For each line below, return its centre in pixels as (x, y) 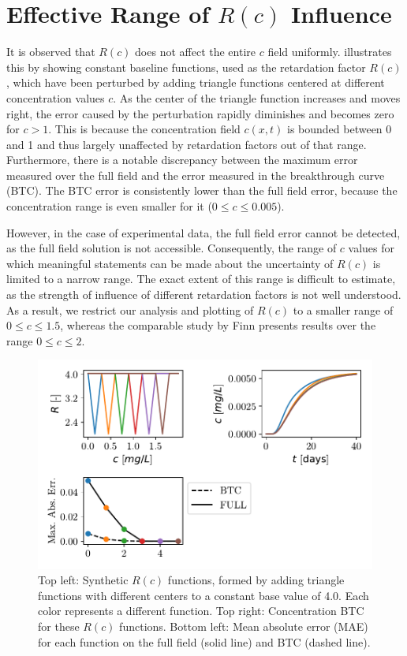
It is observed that (51, 52)
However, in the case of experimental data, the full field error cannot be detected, (203, 232)
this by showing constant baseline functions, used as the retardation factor (186, 67)
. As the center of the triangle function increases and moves (257, 97)
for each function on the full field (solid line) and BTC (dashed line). (204, 641)
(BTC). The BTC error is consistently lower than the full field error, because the (202, 190)
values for (372, 248)
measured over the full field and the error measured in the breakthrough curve (196, 175)
